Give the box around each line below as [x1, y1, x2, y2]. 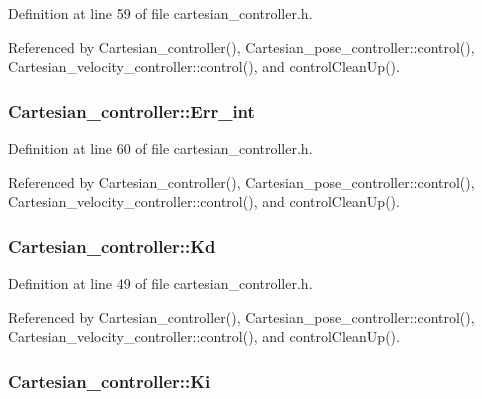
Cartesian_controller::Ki [8, 368, 211, 393]
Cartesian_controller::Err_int [8, 98, 255, 123]
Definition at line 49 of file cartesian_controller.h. [8, 273, 313, 293]
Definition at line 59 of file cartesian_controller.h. [8, 3, 313, 23]
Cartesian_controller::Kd [8, 233, 216, 258]
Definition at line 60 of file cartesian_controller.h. [8, 138, 313, 158]
